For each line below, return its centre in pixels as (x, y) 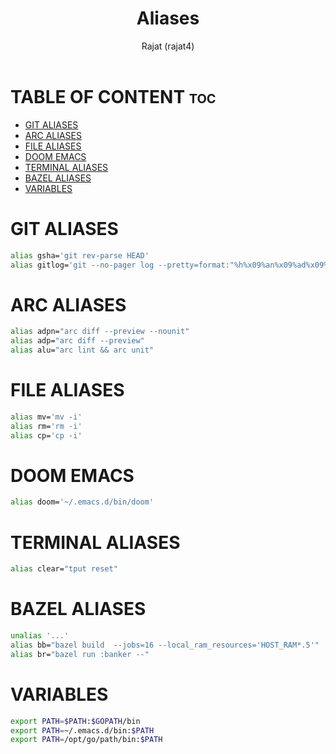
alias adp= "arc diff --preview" (77, 341)
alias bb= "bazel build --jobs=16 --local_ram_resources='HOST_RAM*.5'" (165, 645)
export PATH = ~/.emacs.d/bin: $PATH (82, 730)
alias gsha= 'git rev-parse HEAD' (80, 255)
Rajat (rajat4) (168, 46)
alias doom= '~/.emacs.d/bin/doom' (82, 502)
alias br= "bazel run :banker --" (80, 654)
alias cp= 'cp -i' (46, 435)
